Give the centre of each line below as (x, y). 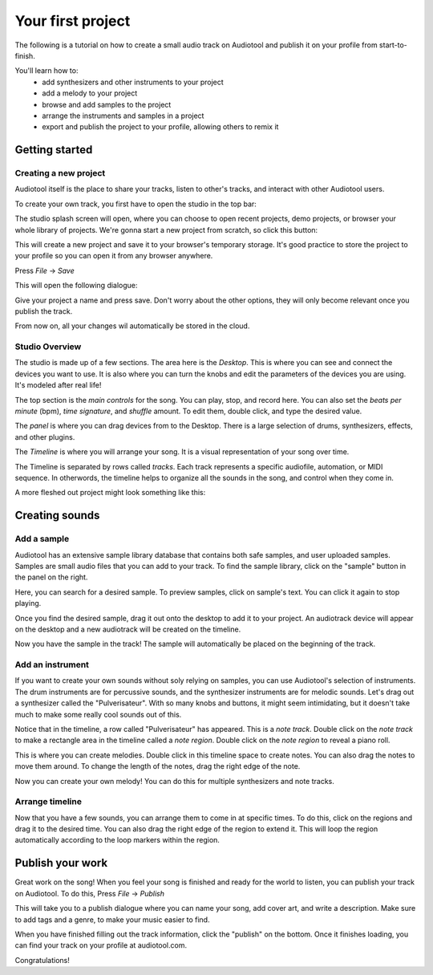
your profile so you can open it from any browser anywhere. (114, 256)
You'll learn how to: (47, 71)
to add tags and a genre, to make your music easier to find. (112, 920)
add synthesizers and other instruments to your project (133, 82)
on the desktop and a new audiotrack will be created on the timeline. (128, 629)
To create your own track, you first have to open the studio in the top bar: (136, 204)
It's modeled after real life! (58, 385)
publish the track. (44, 311)
